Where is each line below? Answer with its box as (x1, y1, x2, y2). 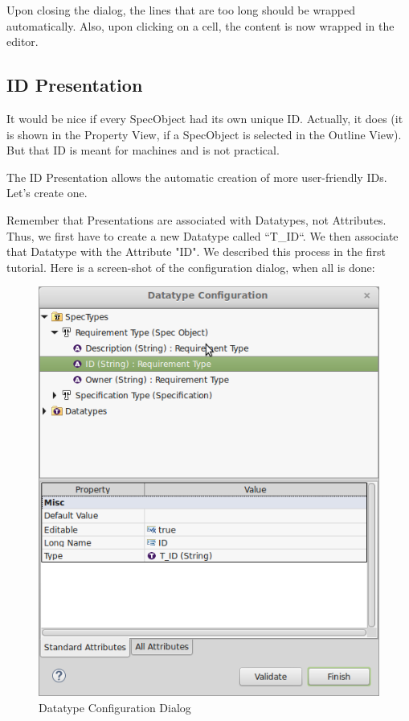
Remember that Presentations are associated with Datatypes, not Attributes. (6, 211, 387, 228)
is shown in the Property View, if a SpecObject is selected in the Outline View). (6, 126, 402, 142)
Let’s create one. (6, 184, 88, 201)
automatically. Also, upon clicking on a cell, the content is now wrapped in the (6, 17, 395, 34)
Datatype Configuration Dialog (39, 698, 191, 715)
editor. (6, 33, 39, 50)
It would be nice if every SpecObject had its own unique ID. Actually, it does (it (6, 109, 403, 126)
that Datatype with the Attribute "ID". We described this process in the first (6, 243, 386, 260)
